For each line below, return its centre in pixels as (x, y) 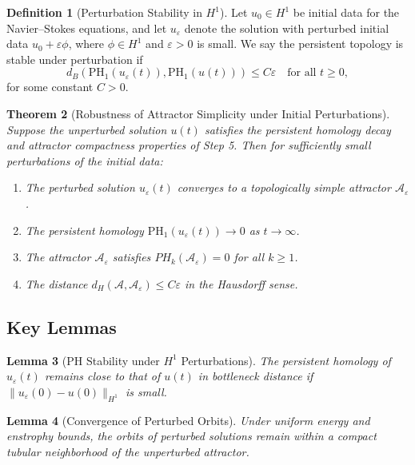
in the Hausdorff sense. (241, 283)
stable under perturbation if (75, 59)
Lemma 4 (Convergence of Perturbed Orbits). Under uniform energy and (188, 420)
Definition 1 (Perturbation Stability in (104, 12)
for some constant (50, 87)
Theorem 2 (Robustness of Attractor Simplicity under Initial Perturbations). (198, 113)
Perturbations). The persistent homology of (286, 360)
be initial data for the (346, 12)
